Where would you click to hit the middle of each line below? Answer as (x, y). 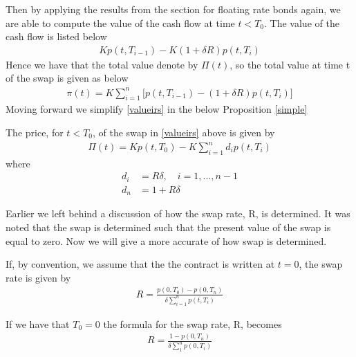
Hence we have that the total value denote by (102, 64)
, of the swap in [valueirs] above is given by (184, 132)
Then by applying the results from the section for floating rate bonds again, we (173, 9)
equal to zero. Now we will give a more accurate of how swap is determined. (166, 240)
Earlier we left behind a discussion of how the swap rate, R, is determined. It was (178, 213)
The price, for (35, 132)
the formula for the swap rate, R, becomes (193, 323)
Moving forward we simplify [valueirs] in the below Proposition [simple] (157, 109)
